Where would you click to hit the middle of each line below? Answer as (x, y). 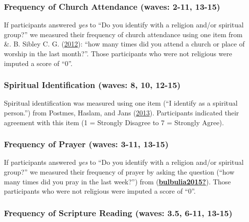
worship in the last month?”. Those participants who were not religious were (118, 53)
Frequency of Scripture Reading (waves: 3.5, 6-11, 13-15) (118, 212)
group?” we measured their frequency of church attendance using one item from (123, 34)
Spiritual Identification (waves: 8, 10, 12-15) (92, 85)
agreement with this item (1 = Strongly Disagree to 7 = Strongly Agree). (114, 122)
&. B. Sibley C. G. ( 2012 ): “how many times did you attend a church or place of (124, 44)
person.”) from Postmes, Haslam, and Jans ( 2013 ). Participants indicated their (122, 112)
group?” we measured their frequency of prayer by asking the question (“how (119, 172)
